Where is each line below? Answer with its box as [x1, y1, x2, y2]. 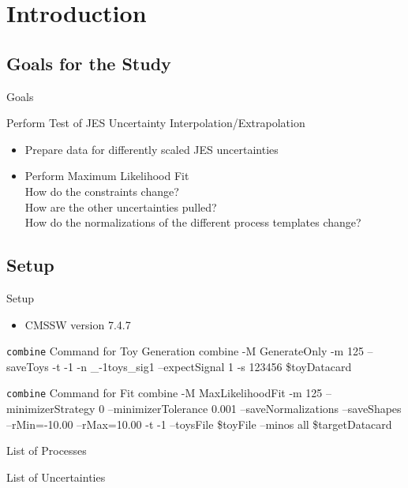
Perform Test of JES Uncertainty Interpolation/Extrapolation [6, 114, 305, 131]
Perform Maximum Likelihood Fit [24, 167, 189, 184]
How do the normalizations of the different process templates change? [24, 214, 361, 231]
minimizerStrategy [6, 400, 95, 417]
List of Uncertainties [6, 468, 106, 485]
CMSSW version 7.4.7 [24, 316, 131, 332]
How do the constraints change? [24, 182, 179, 199]
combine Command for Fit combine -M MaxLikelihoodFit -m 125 [6, 385, 323, 401]
